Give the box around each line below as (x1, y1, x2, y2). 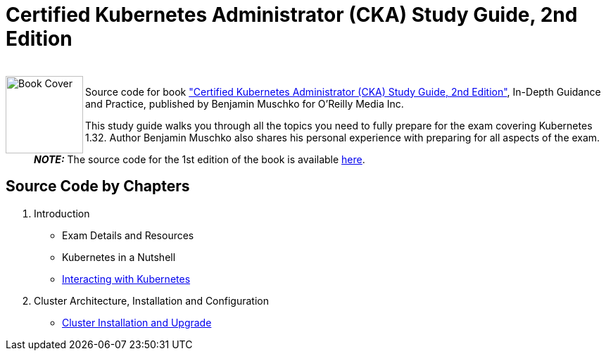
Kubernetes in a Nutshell (62, 250, 176, 263)
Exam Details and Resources (62, 229, 194, 241)
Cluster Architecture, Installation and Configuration (34, 294, 269, 307)
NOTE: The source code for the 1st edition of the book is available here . (34, 153, 365, 165)
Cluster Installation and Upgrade (62, 316, 212, 329)
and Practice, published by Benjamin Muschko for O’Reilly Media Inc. (85, 97, 404, 110)
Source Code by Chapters (6, 177, 190, 196)
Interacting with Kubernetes (62, 272, 191, 285)
